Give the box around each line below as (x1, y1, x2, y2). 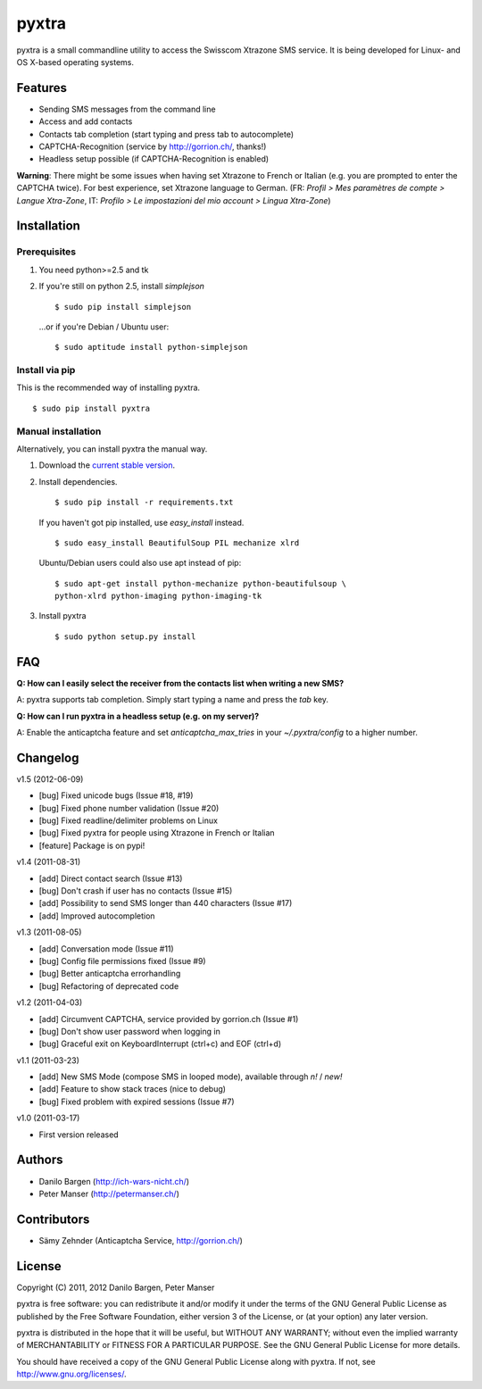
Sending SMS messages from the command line (38, 104, 216, 114)
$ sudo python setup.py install (54, 631, 196, 642)
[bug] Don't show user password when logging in (38, 1026, 220, 1036)
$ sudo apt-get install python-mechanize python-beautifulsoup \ (54, 578, 347, 588)
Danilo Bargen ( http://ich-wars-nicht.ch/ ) (38, 1176, 190, 1186)
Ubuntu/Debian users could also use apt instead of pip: (38, 558, 242, 569)
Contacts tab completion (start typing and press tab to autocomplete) (38, 129, 295, 139)
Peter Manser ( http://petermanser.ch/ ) (38, 1188, 180, 1199)
